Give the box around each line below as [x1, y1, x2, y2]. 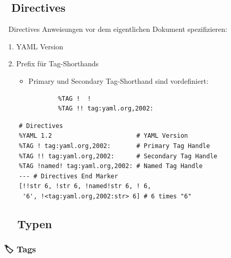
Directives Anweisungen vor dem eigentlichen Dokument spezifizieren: [8, 24, 227, 34]
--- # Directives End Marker [18, 172, 118, 180]
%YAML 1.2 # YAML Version [18, 132, 188, 140]
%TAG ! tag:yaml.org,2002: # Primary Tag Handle [18, 142, 210, 150]
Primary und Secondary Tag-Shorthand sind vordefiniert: [28, 75, 208, 86]
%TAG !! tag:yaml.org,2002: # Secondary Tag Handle [18, 152, 218, 160]
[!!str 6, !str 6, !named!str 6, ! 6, [18, 182, 151, 190]
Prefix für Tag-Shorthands [16, 58, 99, 69]
